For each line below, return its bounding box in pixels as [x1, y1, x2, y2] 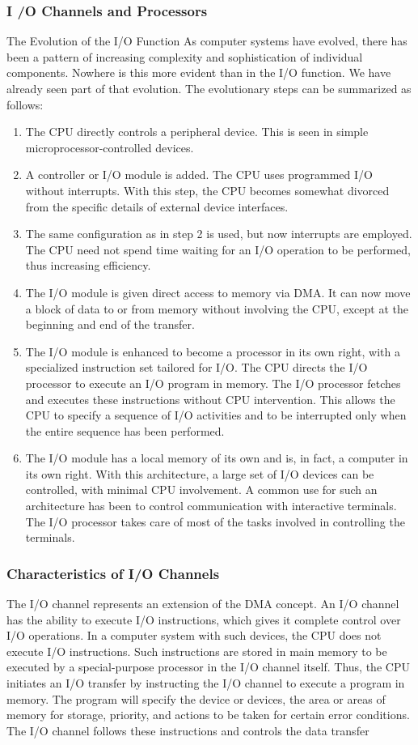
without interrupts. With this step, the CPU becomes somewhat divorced [25, 181, 390, 198]
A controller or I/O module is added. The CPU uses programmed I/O [25, 166, 373, 183]
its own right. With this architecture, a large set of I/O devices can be [25, 465, 374, 482]
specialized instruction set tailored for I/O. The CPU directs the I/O [25, 359, 368, 376]
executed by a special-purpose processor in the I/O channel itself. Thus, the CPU [6, 658, 410, 675]
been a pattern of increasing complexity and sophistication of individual [6, 48, 363, 65]
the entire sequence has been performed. [25, 422, 225, 439]
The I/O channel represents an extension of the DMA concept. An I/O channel [6, 595, 399, 612]
